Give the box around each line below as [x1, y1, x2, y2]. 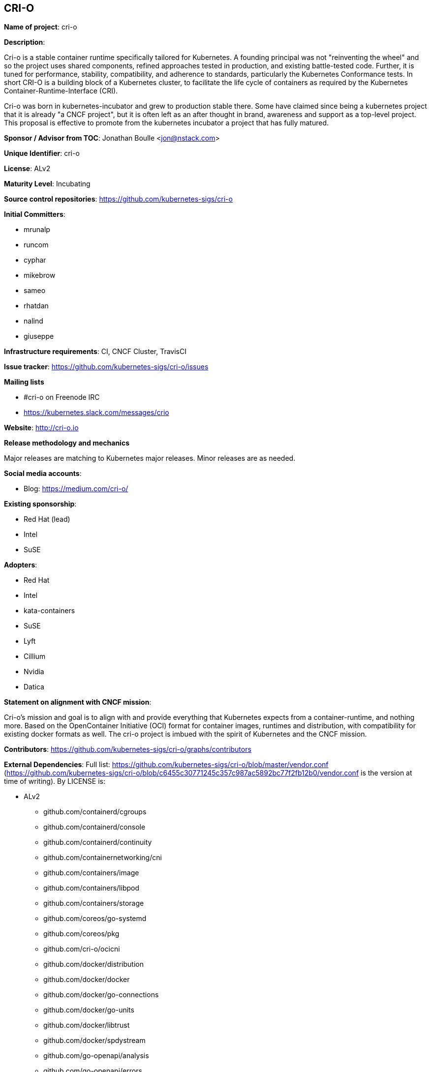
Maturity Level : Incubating [4, 179, 91, 188]
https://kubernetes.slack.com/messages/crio [24, 408, 169, 417]
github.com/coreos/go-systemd [43, 914, 147, 923]
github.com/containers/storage [43, 899, 144, 908]
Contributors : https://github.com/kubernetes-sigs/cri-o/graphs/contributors [4, 745, 251, 754]
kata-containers [24, 606, 75, 615]
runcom [24, 240, 49, 249]
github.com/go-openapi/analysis [43, 1051, 149, 1060]
